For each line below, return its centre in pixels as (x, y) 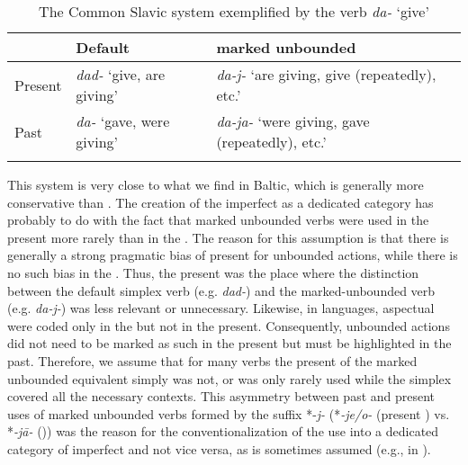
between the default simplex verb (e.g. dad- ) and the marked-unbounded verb (221, 290)
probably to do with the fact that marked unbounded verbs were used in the (218, 220)
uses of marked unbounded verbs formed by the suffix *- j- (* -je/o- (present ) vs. (229, 413)
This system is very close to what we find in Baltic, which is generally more (216, 184)
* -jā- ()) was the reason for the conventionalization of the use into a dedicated (223, 431)
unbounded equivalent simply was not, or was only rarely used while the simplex (229, 378)
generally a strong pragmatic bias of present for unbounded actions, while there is (233, 255)
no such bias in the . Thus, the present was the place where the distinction (213, 272)
